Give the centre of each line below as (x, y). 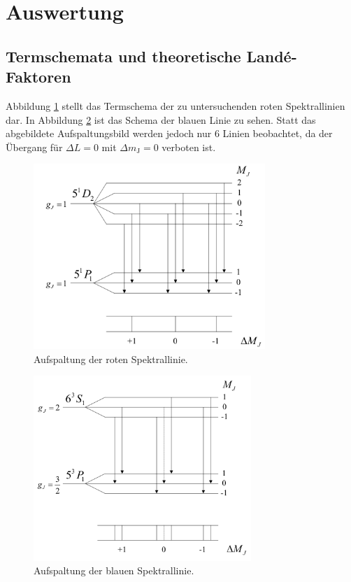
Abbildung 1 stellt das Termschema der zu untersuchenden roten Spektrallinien (175, 105)
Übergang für (34, 147)
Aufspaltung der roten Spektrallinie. (111, 359)
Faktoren (38, 77)
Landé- (272, 56)
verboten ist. (189, 147)
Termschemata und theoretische (123, 56)
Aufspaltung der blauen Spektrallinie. (114, 570)
